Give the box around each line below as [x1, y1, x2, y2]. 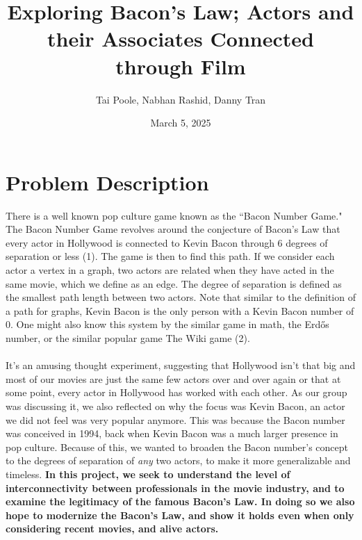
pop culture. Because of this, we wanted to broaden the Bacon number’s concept [6, 439, 349, 454]
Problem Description [6, 167, 209, 196]
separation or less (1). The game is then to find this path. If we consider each [6, 249, 335, 263]
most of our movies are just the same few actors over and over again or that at [6, 371, 341, 386]
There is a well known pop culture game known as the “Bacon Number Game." [6, 208, 343, 222]
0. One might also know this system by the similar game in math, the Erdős [6, 317, 329, 332]
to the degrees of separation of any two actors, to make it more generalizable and [6, 453, 351, 468]
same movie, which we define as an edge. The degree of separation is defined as [6, 276, 342, 291]
